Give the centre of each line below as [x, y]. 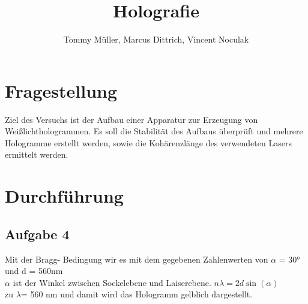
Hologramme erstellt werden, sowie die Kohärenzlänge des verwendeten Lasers [148, 142]
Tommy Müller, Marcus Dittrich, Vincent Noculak [156, 39]
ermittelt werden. [37, 154]
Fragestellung [61, 90]
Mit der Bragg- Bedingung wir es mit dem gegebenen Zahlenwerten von [137, 259]
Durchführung [64, 196]
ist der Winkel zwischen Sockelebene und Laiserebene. [112, 282]
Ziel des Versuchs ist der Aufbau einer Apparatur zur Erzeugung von [131, 119]
